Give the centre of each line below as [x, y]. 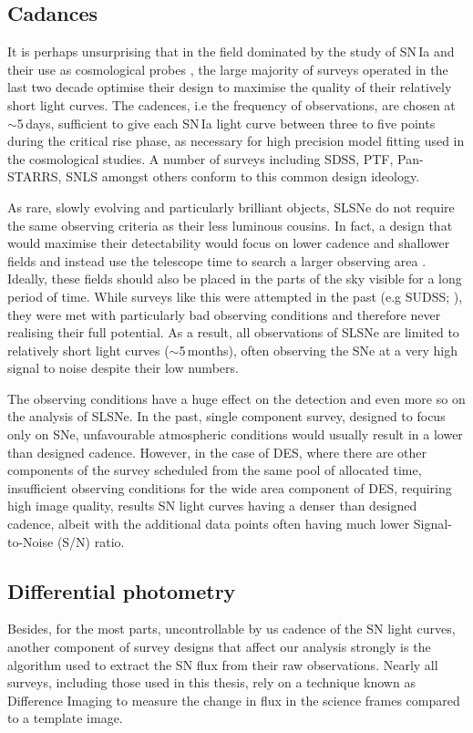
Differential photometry [122, 590]
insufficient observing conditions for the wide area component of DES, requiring [230, 487]
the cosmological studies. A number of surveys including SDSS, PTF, [201, 158]
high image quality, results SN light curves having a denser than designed [212, 506]
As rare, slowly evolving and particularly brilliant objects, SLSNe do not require [231, 206]
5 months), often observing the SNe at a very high [318, 350]
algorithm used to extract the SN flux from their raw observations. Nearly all [223, 664]
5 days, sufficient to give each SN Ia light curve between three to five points [226, 123]
